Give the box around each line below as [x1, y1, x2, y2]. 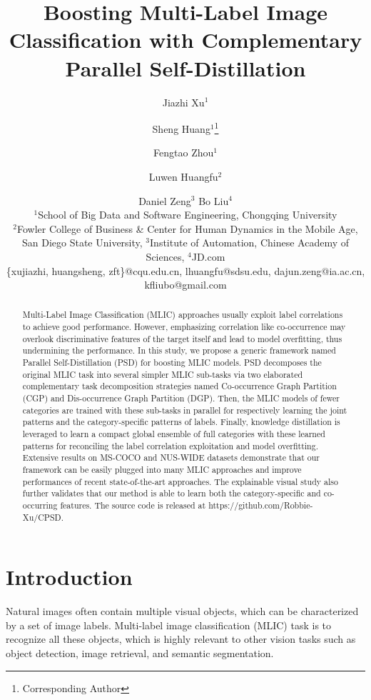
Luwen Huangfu [148, 169, 218, 184]
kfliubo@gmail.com [144, 277, 227, 292]
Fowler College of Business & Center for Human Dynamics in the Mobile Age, [16, 221, 358, 236]
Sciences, [146, 249, 185, 264]
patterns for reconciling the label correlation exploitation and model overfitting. [22, 439, 318, 451]
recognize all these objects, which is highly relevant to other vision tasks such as [6, 631, 356, 646]
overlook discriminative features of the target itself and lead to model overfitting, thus [22, 332, 342, 344]
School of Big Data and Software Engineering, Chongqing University [38, 207, 337, 222]
